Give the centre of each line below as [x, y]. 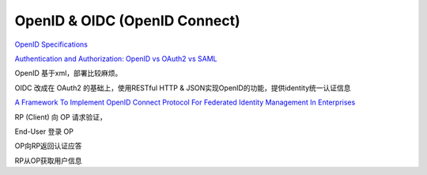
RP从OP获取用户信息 [48, 160]
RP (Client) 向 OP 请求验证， [60, 117]
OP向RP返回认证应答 [48, 146]
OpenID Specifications [51, 44]
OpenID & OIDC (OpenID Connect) [127, 21]
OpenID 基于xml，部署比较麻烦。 [68, 73]
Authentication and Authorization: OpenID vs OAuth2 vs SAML [116, 59]
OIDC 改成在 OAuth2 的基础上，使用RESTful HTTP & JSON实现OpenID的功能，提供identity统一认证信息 [183, 88]
